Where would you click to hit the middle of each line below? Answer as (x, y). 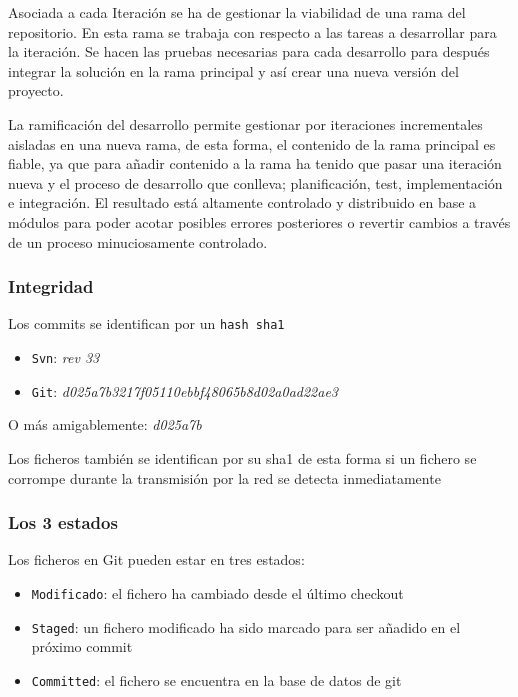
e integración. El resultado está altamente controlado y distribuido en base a (242, 202)
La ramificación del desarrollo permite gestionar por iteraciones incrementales (245, 123)
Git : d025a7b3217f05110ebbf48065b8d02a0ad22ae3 (185, 390)
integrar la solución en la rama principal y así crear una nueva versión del (233, 70)
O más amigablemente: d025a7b (105, 424)
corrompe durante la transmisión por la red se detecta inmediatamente (224, 477)
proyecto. (36, 90)
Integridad (51, 286)
